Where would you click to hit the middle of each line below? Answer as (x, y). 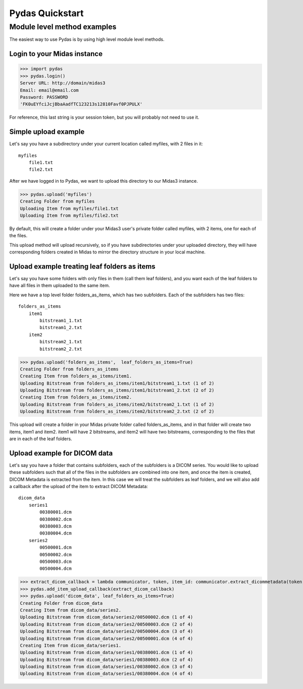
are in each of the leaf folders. (41, 439)
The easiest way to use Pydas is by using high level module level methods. (87, 39)
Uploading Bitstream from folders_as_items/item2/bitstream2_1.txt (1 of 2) (117, 404)
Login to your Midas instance (56, 54)
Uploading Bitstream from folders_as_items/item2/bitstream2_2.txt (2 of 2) (117, 412)
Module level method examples (63, 27)
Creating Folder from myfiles (57, 201)
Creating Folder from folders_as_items (69, 369)
